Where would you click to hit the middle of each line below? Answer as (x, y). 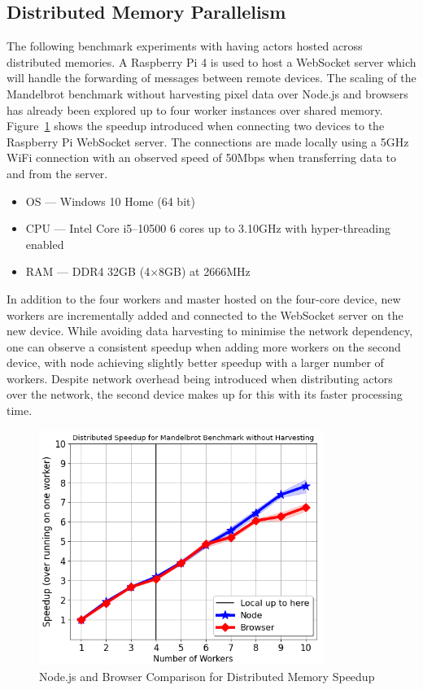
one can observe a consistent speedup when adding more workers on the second (204, 346)
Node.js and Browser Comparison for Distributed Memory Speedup (207, 676)
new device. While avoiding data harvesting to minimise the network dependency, (210, 331)
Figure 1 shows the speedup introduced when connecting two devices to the (196, 126)
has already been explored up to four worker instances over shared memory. (195, 109)
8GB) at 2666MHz (205, 271)
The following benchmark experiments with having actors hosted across (185, 46)
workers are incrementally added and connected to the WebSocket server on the (205, 314)
